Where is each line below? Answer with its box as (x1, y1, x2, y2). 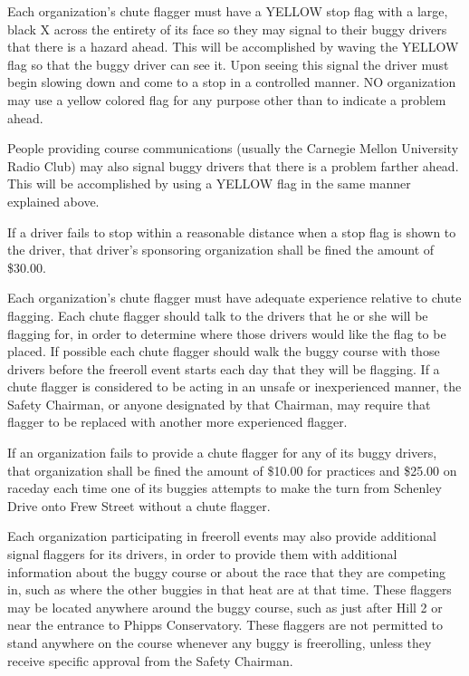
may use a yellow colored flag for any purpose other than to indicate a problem (7, 90, 446, 109)
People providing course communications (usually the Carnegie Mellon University (7, 139, 459, 158)
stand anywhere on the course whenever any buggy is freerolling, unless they (7, 633, 432, 652)
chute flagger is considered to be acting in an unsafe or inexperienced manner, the (7, 377, 462, 396)
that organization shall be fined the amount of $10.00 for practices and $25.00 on (7, 460, 457, 479)
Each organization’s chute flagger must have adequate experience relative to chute (7, 288, 462, 307)
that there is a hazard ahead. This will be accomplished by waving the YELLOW (7, 37, 459, 56)
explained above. (7, 191, 100, 210)
